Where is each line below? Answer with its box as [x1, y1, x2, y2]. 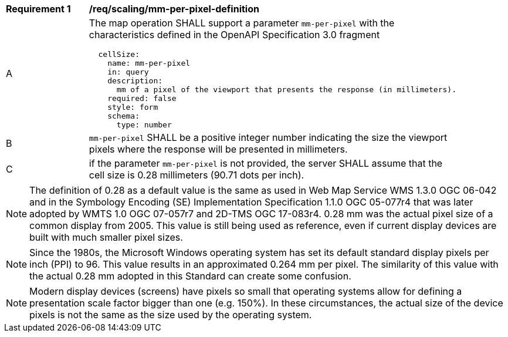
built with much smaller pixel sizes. [29, 231, 183, 243]
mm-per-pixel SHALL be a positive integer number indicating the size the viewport [89, 132, 448, 143]
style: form [107, 103, 158, 112]
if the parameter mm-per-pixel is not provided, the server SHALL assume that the [89, 157, 443, 169]
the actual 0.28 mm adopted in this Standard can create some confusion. [29, 270, 351, 282]
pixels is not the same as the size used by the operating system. [29, 309, 312, 321]
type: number [116, 120, 172, 129]
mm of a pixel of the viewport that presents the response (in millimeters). [116, 85, 456, 94]
